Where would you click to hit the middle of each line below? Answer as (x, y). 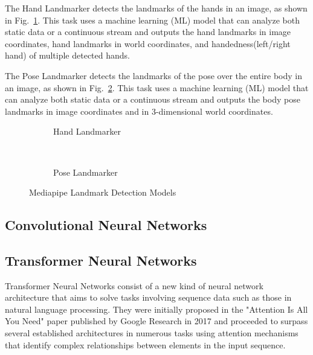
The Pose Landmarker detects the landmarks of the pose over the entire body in (154, 75)
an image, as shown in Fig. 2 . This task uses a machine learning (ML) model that (157, 87)
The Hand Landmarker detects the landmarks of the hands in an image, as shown (156, 8)
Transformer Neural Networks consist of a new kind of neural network (134, 285)
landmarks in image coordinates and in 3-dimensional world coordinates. (139, 111)
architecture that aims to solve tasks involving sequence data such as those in (148, 297)
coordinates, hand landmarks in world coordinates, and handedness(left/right (148, 43)
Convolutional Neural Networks (106, 225)
